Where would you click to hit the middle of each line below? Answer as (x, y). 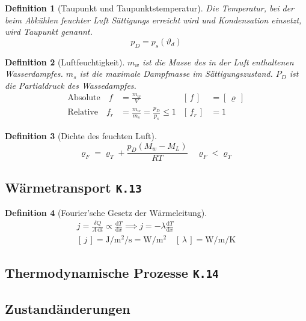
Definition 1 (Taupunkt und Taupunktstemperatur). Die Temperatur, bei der (150, 8)
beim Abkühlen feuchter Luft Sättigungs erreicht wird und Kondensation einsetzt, (153, 19)
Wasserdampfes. (34, 73)
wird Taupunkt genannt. (49, 31)
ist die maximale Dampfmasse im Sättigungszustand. (176, 73)
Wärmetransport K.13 (73, 187)
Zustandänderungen (68, 308)
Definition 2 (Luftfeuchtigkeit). (65, 61)
